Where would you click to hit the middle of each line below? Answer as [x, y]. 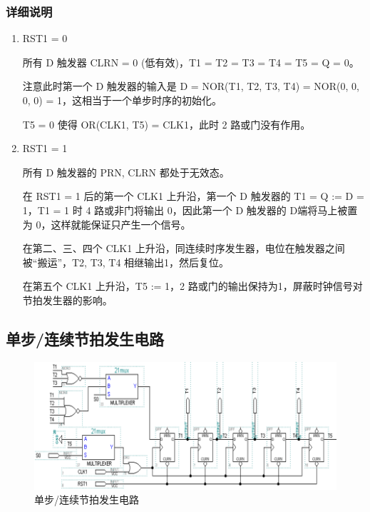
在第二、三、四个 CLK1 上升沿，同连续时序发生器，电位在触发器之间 [184, 248]
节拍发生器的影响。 [67, 300]
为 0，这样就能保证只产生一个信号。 [107, 224]
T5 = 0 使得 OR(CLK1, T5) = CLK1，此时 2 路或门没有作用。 [166, 124]
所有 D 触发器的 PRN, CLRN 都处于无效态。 [126, 172]
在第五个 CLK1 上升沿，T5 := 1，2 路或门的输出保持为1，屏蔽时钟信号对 [192, 286]
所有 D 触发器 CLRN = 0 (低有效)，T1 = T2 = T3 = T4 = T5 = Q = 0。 [191, 62]
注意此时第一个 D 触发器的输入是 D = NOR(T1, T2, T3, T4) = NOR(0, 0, [191, 86]
